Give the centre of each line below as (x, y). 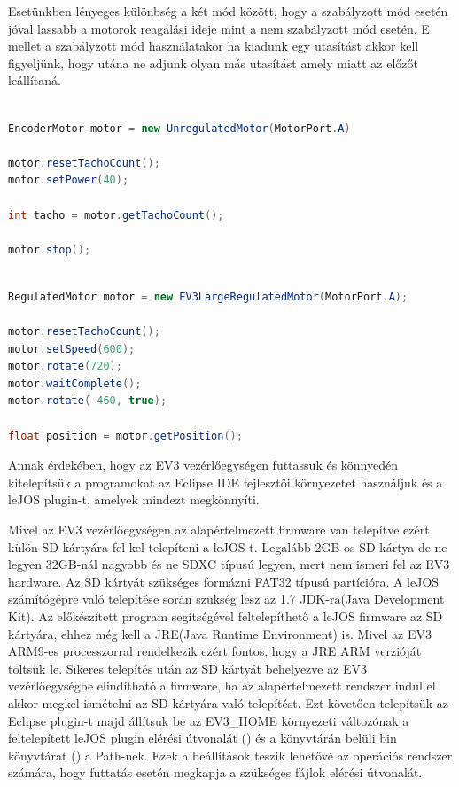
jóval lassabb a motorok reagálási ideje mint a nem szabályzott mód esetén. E (219, 28)
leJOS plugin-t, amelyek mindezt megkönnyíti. (134, 499)
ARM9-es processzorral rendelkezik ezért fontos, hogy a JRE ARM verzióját (215, 651)
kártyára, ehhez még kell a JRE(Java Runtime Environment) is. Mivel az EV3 (220, 633)
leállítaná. (35, 80)
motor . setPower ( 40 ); (69, 180)
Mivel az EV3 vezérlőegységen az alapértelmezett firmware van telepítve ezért (219, 530)
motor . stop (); (50, 249)
